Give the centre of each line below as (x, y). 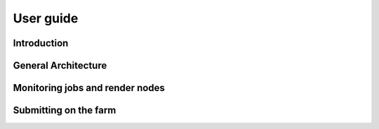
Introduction (41, 43)
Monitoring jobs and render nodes (89, 88)
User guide (46, 18)
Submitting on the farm (65, 110)
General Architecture (60, 66)
